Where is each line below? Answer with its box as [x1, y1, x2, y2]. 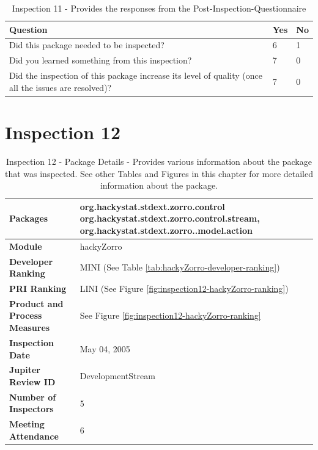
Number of [9, 390, 56, 403]
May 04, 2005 [79, 342, 130, 355]
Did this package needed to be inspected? [9, 38, 165, 51]
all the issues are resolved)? [9, 81, 112, 93]
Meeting [9, 418, 45, 430]
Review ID [9, 375, 56, 388]
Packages [9, 212, 48, 225]
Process [9, 309, 42, 322]
